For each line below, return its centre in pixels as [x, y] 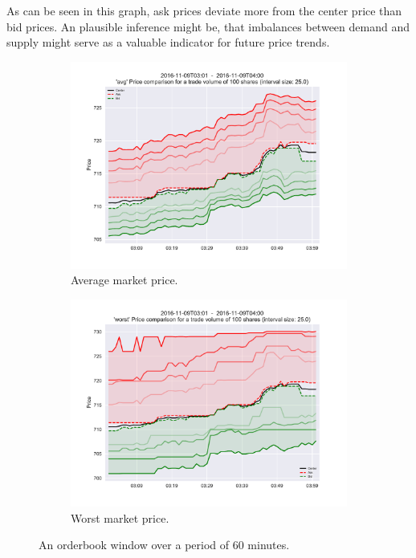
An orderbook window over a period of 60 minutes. [164, 545]
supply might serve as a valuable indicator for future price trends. [168, 42]
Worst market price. [120, 517]
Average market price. [124, 280]
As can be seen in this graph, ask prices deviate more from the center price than [204, 10]
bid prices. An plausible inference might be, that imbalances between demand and [208, 26]
